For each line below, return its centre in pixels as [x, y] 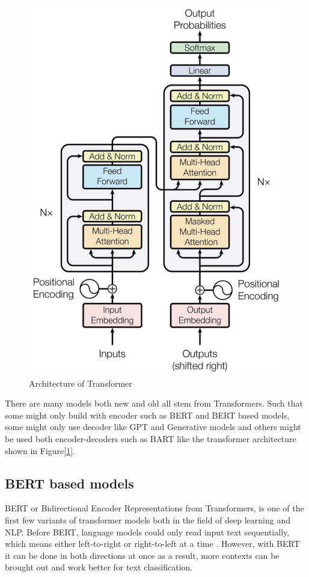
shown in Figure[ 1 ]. [40, 450]
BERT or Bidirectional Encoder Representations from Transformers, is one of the [154, 508]
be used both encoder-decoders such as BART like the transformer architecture [151, 439]
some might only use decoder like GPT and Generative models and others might [153, 427]
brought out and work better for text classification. [99, 567]
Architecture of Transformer [81, 383]
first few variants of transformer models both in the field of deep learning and [148, 520]
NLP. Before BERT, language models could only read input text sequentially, [147, 532]
